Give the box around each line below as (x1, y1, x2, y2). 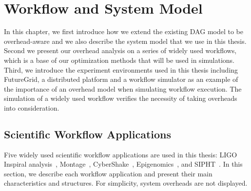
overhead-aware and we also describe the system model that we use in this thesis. (4, 36, 247, 46)
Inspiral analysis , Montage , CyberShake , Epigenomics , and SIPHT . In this (4, 159, 243, 169)
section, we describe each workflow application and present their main (4, 168, 212, 178)
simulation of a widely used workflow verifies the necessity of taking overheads (4, 93, 237, 103)
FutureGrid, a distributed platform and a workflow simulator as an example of (4, 74, 238, 84)
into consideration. (4, 102, 59, 113)
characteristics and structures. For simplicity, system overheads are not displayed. (4, 178, 248, 188)
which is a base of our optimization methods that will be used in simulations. (4, 55, 235, 65)
